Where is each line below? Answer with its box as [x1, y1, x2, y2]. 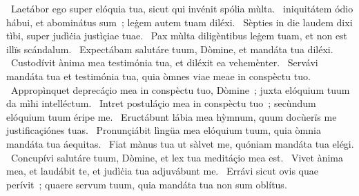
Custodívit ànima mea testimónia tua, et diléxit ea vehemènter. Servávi [10, 55, 318, 70]
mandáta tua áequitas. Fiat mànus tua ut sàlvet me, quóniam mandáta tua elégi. [6, 136, 354, 150]
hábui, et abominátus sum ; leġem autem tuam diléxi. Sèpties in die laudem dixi [6, 14, 353, 29]
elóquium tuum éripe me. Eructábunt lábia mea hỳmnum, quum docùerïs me [6, 109, 337, 124]
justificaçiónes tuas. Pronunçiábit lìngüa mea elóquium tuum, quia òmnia [6, 123, 321, 137]
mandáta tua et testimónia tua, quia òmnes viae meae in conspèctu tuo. [6, 68, 311, 83]
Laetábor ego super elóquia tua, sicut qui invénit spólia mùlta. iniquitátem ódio [10, 1, 353, 15]
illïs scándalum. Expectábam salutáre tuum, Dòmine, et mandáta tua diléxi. [6, 41, 333, 56]
